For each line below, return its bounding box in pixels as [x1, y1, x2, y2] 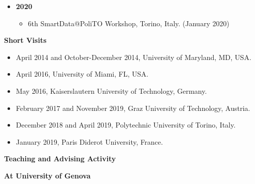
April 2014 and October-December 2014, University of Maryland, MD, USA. [16, 51, 251, 62]
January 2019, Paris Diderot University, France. [16, 136, 163, 147]
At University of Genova [4, 170, 91, 180]
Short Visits [4, 35, 47, 45]
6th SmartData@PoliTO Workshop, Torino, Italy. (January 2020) [28, 18, 229, 28]
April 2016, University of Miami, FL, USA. [16, 69, 148, 79]
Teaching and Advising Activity [4, 153, 116, 164]
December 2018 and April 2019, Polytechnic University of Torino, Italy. [16, 119, 236, 130]
